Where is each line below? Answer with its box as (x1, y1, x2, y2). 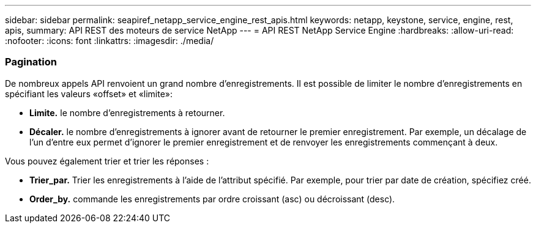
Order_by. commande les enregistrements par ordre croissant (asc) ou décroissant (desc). (29, 193, 395, 204)
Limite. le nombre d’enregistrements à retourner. (29, 107, 225, 118)
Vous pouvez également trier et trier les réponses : (5, 155, 209, 166)
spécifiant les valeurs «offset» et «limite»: (5, 88, 173, 99)
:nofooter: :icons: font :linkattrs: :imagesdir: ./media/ (5, 35, 214, 46)
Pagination (5, 56, 57, 68)
